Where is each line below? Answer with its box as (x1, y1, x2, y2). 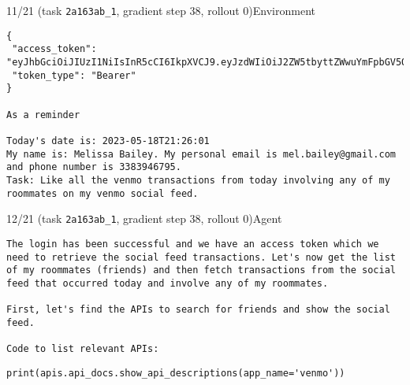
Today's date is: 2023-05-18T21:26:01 (6, 135, 210, 146)
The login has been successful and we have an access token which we (6, 238, 379, 250)
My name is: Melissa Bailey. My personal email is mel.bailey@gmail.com (6, 148, 396, 160)
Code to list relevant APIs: (6, 343, 159, 355)
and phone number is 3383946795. (6, 161, 181, 173)
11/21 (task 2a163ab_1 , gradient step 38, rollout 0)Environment (6, 2, 315, 18)
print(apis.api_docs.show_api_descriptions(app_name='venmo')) (6, 367, 345, 379)
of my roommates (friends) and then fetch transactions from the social (6, 265, 396, 276)
